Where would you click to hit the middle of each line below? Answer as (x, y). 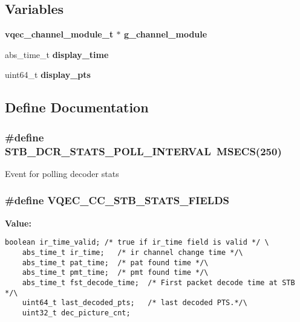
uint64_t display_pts (48, 75)
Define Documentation (77, 107)
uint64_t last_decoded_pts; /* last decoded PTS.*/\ (135, 303)
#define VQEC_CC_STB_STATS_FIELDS (117, 200)
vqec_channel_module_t (59, 34)
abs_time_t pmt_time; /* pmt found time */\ (115, 273)
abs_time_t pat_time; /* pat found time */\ (115, 262)
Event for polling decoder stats (62, 173)
